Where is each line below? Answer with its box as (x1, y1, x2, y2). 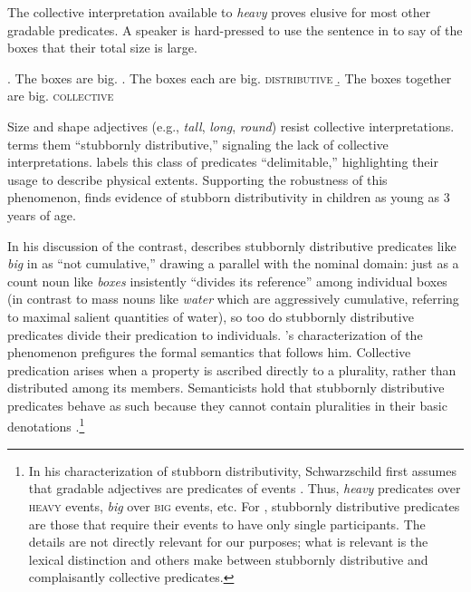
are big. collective (7, 86, 114, 105)
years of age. (7, 205, 76, 224)
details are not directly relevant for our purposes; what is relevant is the (28, 532, 428, 551)
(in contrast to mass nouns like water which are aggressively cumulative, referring (7, 289, 459, 308)
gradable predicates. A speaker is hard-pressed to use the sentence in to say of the (7, 20, 463, 39)
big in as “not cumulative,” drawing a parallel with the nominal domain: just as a (7, 254, 459, 273)
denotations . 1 (7, 414, 85, 436)
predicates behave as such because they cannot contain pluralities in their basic (7, 395, 447, 414)
